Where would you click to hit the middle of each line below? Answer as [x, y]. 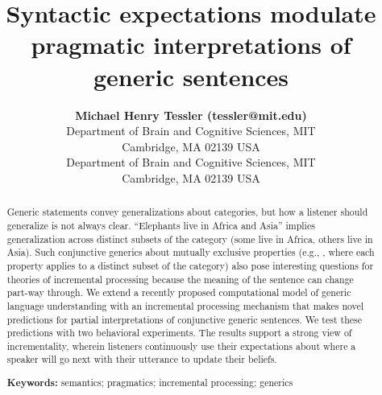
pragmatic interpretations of [191, 45]
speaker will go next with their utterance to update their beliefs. [142, 359]
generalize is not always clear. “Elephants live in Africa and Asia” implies [161, 225]
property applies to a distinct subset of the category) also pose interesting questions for [190, 265]
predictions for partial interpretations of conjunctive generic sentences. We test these [184, 319]
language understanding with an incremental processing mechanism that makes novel [185, 305]
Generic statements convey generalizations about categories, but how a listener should [187, 212]
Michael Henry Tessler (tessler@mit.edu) [191, 115]
